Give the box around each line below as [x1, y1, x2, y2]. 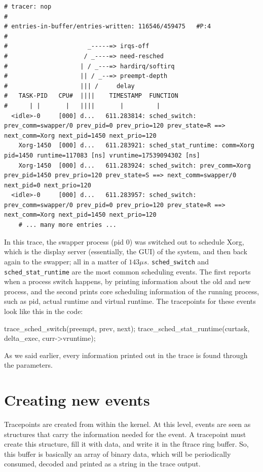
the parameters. [4, 360, 53, 370]
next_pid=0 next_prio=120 [4, 181, 91, 189]
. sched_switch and [147, 256, 209, 266]
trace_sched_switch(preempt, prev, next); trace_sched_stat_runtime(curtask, [4, 323, 250, 333]
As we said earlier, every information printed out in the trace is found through [4, 349, 248, 360]
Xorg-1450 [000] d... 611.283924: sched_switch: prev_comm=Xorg [18, 162, 251, 169]
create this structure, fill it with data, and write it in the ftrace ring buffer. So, [4, 439, 249, 449]
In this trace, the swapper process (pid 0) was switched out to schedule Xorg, [4, 236, 244, 247]
